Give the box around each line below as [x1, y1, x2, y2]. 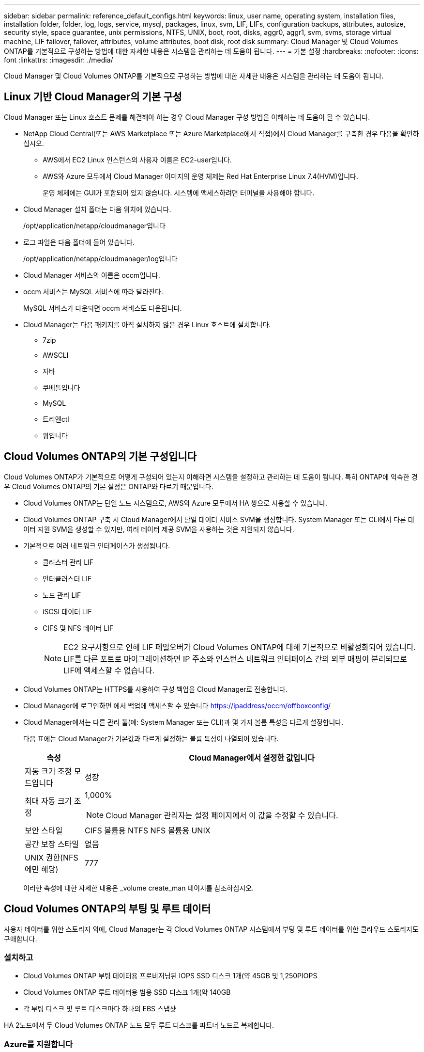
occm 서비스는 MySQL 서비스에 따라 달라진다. [23, 287, 163, 296]
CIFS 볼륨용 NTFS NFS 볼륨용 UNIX [85, 825, 211, 835]
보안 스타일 [25, 825, 63, 835]
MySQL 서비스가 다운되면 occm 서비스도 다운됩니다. [23, 303, 182, 312]
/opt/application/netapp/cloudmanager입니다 [23, 221, 166, 230]
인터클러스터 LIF [43, 574, 92, 583]
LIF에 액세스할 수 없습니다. [63, 665, 155, 675]
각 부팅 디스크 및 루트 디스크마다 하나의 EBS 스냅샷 [23, 1004, 176, 1013]
